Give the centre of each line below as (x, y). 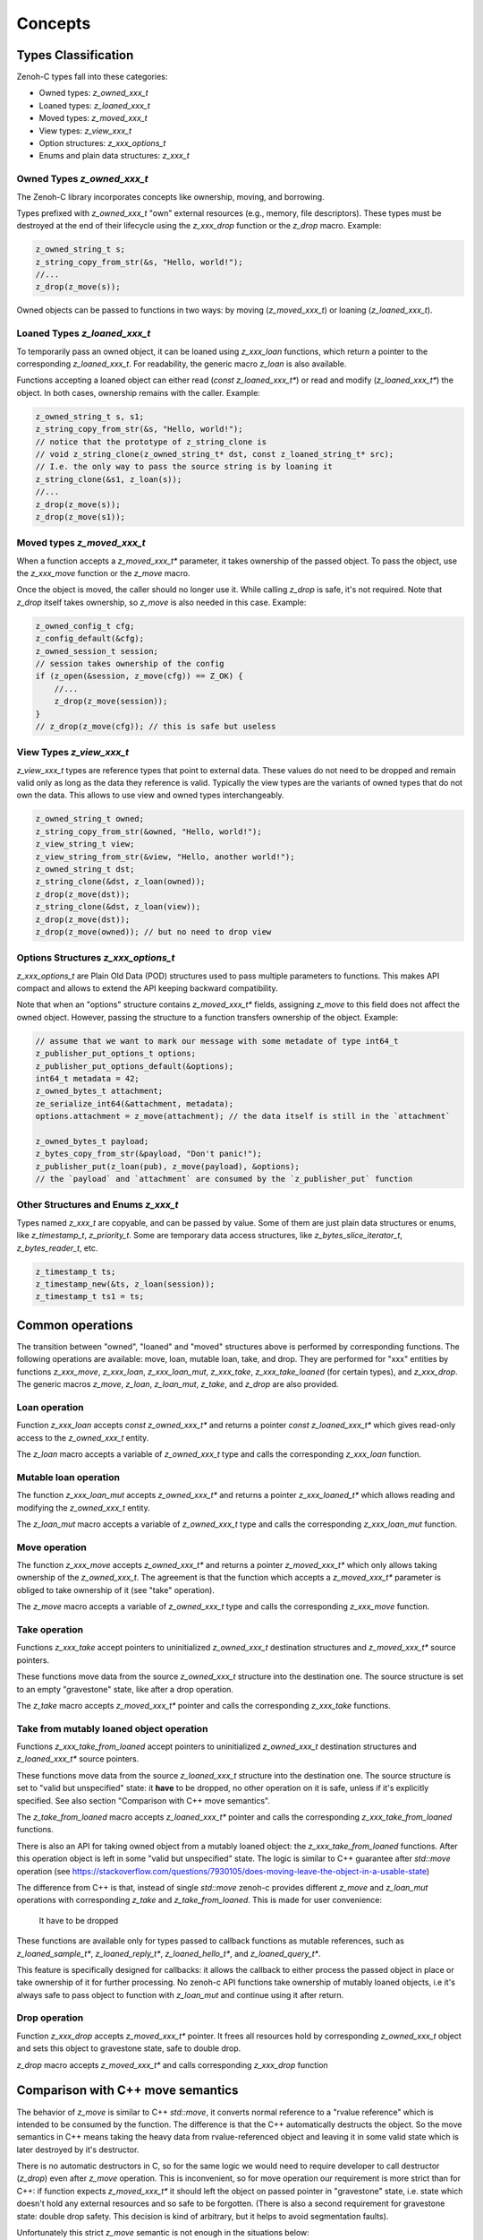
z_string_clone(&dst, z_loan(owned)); (120, 882)
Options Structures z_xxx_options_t (96, 958)
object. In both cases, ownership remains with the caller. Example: (139, 392)
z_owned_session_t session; (97, 651)
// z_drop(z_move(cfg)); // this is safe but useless (156, 726)
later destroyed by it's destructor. (78, 2150)
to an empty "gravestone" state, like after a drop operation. (125, 1689)
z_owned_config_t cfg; (85, 626)
